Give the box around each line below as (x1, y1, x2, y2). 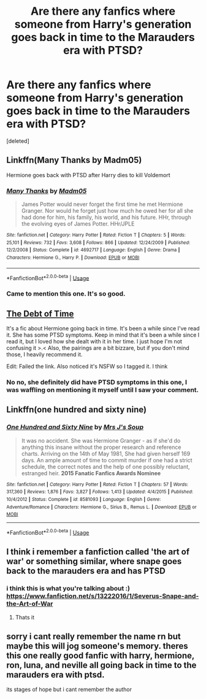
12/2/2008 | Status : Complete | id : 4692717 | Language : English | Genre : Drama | (6, 247, 180, 253)
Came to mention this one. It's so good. (6, 289, 126, 298)
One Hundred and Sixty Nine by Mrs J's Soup (6, 423, 144, 432)
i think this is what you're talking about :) (6, 584, 131, 593)
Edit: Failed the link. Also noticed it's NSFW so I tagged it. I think (6, 363, 168, 370)
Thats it (15, 613, 35, 621)
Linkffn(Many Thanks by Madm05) (6, 155, 142, 166)
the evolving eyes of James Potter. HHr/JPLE (21, 220, 135, 227)
